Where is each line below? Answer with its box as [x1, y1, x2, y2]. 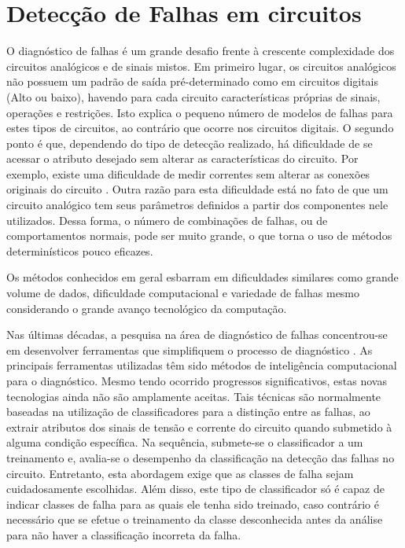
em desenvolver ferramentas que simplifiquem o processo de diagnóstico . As [6, 341, 373, 358]
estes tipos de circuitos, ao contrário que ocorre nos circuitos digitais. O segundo [6, 120, 394, 136]
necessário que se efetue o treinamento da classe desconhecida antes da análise [6, 511, 383, 528]
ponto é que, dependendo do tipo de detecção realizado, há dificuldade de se [6, 134, 373, 151]
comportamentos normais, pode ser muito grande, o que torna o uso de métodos [6, 227, 392, 244]
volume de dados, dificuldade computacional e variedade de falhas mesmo [6, 285, 360, 301]
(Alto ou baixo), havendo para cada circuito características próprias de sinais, [6, 88, 381, 105]
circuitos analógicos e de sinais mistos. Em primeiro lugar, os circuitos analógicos [6, 57, 396, 74]
